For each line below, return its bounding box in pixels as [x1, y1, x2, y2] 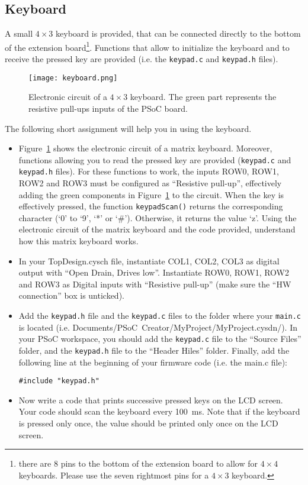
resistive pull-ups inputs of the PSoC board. [28, 102, 188, 114]
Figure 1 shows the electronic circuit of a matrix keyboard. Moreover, [18, 142, 272, 154]
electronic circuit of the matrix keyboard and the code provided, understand [18, 223, 296, 235]
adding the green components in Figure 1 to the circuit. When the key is [18, 188, 284, 201]
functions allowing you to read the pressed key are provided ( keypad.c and [18, 153, 291, 166]
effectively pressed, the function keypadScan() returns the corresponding [18, 200, 283, 212]
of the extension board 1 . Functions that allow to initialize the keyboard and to [5, 39, 290, 53]
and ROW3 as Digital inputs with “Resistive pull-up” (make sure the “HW [18, 277, 291, 290]
